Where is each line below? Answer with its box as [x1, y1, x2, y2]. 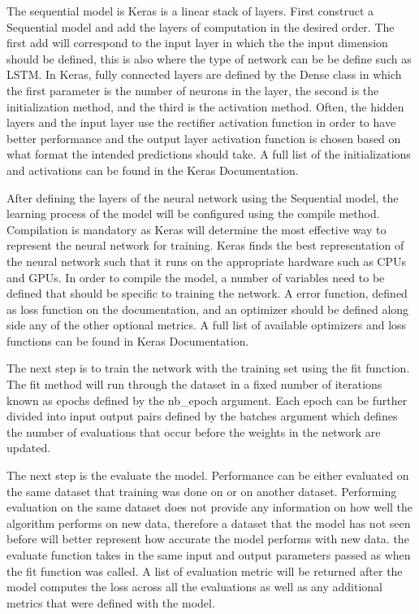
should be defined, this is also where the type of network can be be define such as [6, 50, 412, 67]
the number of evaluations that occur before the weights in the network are [6, 423, 381, 440]
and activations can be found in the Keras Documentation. [6, 161, 299, 178]
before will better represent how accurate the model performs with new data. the [6, 530, 409, 547]
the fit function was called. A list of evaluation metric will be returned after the [6, 562, 403, 579]
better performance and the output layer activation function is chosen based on [6, 129, 401, 146]
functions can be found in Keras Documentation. [6, 332, 249, 349]
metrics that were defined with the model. [6, 594, 215, 611]
